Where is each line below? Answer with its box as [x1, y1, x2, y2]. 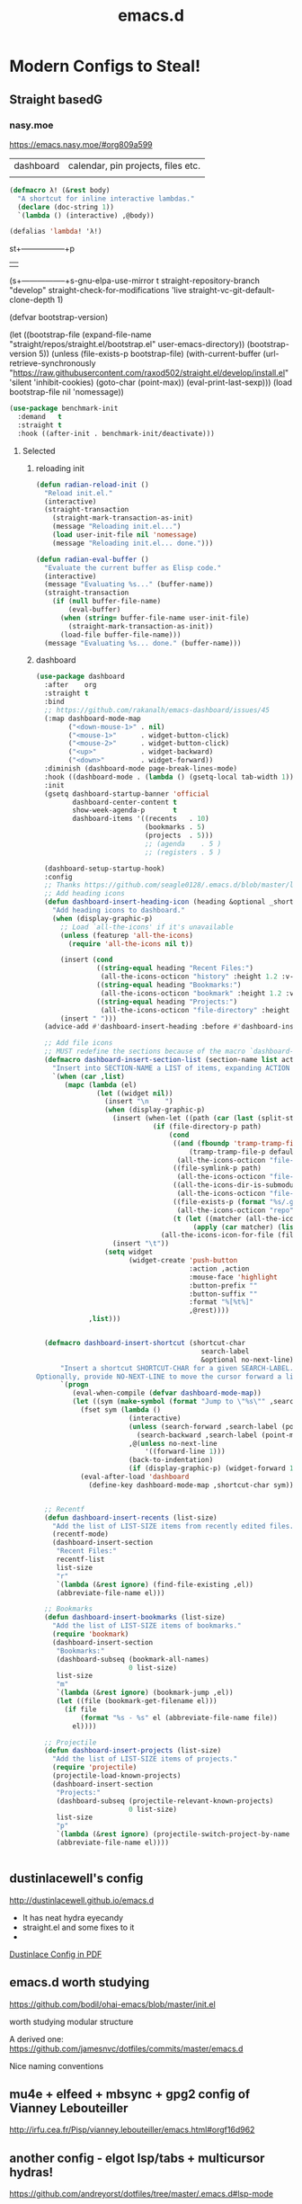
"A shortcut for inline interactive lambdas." [17, 194, 195, 203]
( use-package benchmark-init [9, 404, 119, 414]
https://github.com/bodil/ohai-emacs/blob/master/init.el [9, 1998, 216, 2010]
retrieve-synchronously [9, 358, 96, 369]
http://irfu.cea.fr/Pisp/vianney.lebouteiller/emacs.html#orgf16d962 [9, 2124, 255, 2136]
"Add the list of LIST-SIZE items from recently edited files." [52, 1521, 298, 1530]
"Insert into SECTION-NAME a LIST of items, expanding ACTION [52, 1063, 290, 1073]
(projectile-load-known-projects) [52, 1771, 182, 1780]
